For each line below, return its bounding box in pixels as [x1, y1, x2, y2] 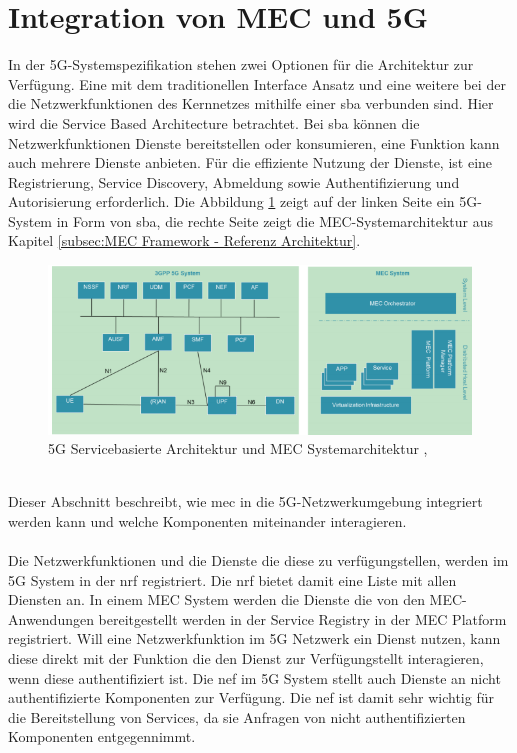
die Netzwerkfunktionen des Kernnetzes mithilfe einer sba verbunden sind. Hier [8, 93, 494, 114]
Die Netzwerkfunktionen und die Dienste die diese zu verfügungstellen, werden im [8, 550, 509, 571]
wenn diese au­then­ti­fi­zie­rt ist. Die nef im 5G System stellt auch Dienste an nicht [8, 667, 501, 688]
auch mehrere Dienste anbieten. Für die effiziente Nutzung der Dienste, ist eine [8, 152, 493, 173]
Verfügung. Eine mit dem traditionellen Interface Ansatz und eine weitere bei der [8, 73, 506, 94]
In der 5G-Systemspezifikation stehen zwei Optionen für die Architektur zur [8, 54, 474, 75]
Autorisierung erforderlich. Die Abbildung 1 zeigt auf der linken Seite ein [8, 191, 455, 212]
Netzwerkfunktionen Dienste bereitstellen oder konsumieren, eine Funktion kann [8, 132, 500, 153]
